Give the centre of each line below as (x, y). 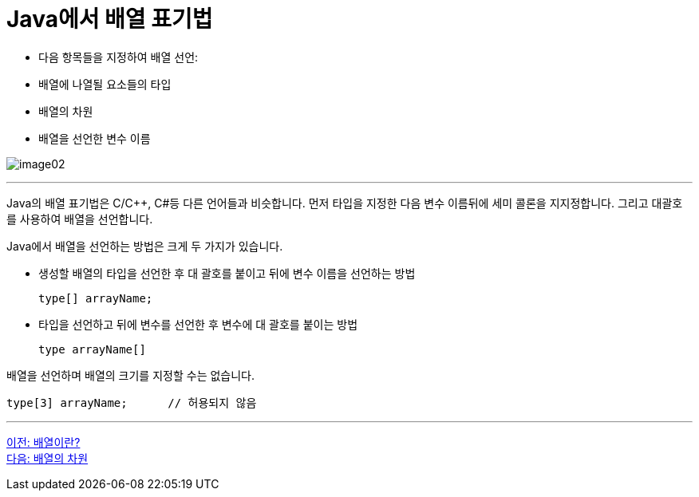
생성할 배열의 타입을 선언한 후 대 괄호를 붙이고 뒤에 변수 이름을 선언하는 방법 (227, 273)
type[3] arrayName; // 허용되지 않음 (132, 402)
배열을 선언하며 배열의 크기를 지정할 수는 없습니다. (131, 375)
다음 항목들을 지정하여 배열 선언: (118, 57)
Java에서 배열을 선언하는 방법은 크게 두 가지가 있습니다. (145, 246)
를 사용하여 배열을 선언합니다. (80, 219)
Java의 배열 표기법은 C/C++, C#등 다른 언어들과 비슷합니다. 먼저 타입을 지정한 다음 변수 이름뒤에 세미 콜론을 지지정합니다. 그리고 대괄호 (345, 203)
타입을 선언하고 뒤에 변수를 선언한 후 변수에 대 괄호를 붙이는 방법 (198, 324)
